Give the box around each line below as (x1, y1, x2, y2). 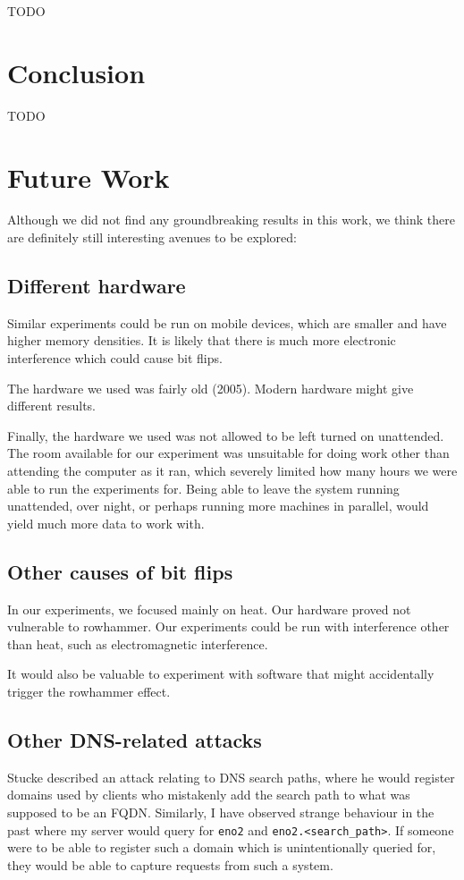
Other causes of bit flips (7, 557, 233, 585)
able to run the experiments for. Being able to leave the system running (7, 478, 400, 497)
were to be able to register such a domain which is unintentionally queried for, (7, 838, 436, 857)
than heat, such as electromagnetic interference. (7, 634, 268, 653)
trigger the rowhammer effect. (7, 681, 171, 700)
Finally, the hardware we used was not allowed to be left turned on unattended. (7, 426, 444, 444)
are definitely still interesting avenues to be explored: (7, 228, 297, 247)
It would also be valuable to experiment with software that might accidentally (7, 664, 434, 683)
